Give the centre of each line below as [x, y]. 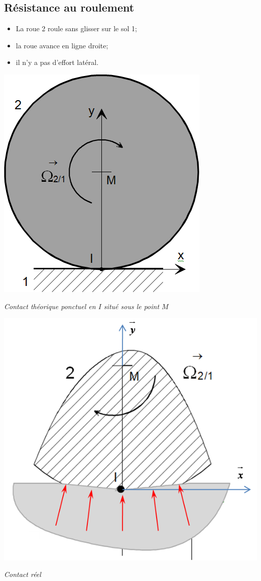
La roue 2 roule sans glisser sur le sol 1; [76, 28]
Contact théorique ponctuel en [50, 306]
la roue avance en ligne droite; [62, 45]
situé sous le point [132, 306]
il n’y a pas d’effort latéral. [57, 62]
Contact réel [23, 574]
